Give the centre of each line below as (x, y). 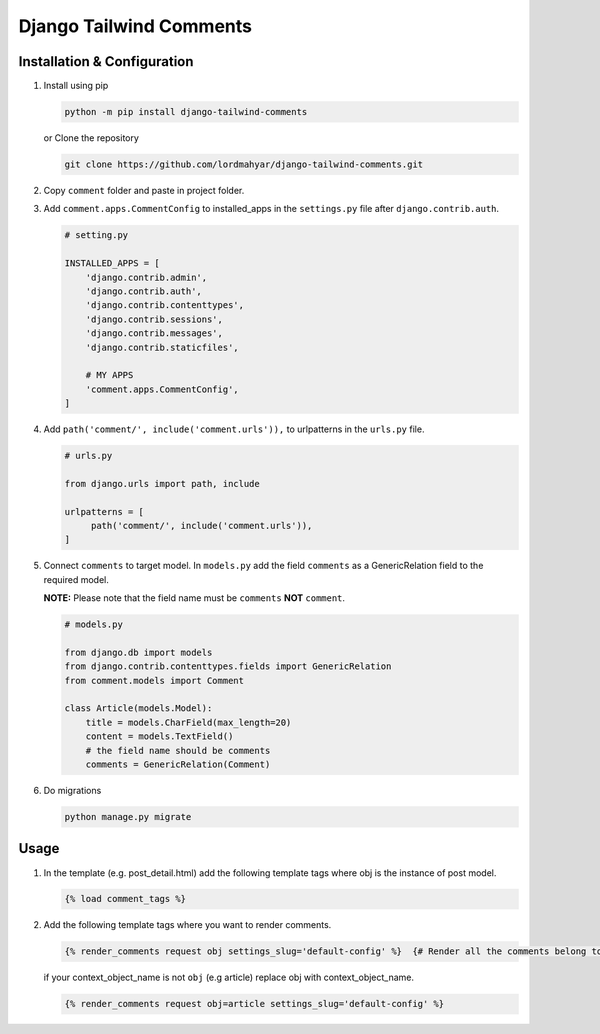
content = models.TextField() (159, 736)
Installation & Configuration (106, 61)
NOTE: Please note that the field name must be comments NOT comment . (194, 598)
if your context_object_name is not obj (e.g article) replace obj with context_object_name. (229, 977)
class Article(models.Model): (138, 708)
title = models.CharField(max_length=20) (188, 722)
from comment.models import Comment (154, 680)
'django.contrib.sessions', (154, 319)
